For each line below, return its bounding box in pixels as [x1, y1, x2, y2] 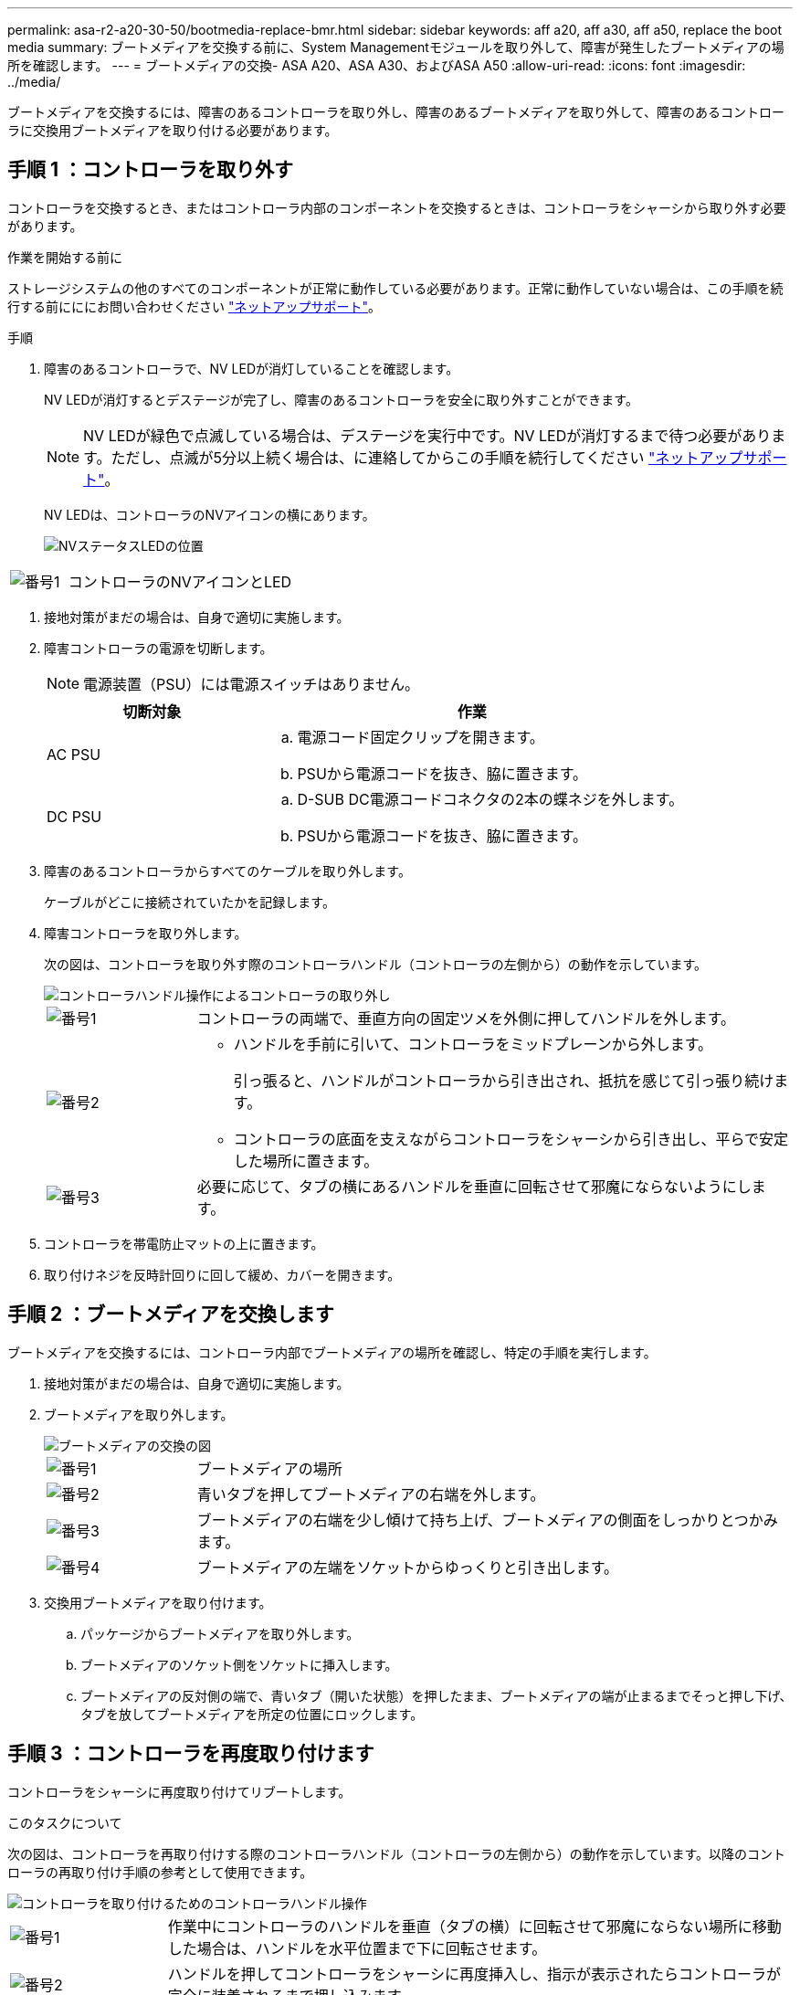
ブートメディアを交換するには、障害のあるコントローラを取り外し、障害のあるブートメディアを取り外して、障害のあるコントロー [7, 104, 784, 120]
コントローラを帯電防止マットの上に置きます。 [44, 1235, 324, 1251]
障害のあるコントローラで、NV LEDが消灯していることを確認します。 [44, 360, 459, 376]
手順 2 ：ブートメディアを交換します [7, 1303, 334, 1326]
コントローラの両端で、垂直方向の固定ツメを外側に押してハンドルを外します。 [196, 1008, 736, 1028]
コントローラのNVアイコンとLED [68, 572, 292, 591]
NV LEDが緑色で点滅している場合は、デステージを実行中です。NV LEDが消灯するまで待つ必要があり [83, 426, 772, 445]
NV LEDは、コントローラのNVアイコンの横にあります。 [44, 506, 375, 522]
